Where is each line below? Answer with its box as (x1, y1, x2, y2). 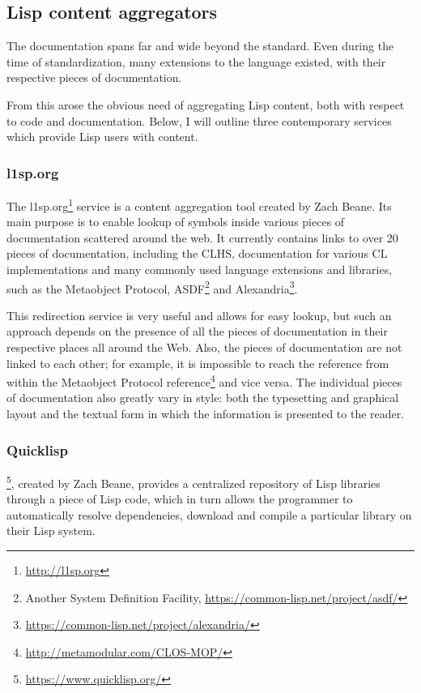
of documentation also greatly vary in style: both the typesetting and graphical (6, 389, 399, 406)
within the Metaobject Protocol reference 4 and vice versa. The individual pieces (6, 371, 402, 390)
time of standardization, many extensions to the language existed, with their (6, 53, 386, 70)
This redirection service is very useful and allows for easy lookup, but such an (6, 306, 392, 323)
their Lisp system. (6, 522, 96, 539)
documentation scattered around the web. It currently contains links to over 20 (6, 229, 398, 246)
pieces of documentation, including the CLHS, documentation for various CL (6, 245, 388, 262)
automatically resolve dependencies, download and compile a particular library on (6, 506, 412, 523)
